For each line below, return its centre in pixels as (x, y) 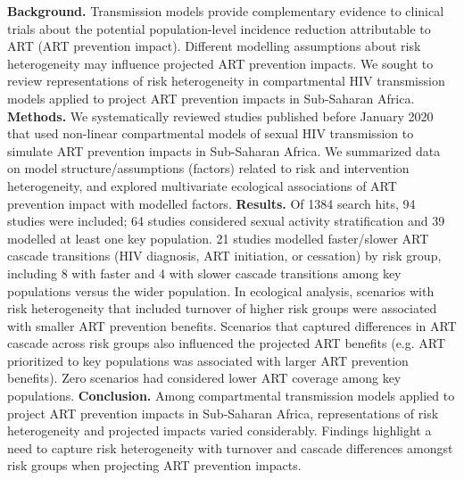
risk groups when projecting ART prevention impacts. (154, 465)
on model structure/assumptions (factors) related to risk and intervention (208, 168)
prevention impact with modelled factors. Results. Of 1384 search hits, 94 (211, 203)
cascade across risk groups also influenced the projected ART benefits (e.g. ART (227, 343)
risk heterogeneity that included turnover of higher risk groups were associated (222, 308)
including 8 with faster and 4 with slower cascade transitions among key (204, 273)
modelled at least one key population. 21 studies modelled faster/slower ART (218, 238)
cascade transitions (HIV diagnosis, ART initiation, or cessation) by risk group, (224, 256)
